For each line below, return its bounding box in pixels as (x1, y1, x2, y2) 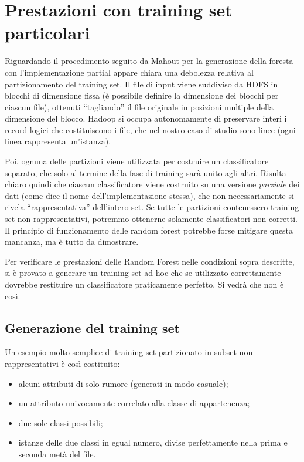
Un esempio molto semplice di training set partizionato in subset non (5, 346, 253, 358)
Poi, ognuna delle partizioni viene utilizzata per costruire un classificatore (5, 155, 269, 167)
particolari (5, 21, 90, 45)
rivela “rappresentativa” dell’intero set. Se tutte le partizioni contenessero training (5, 201, 299, 213)
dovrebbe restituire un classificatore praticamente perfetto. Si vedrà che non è (5, 278, 284, 290)
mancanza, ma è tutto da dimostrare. (5, 235, 139, 248)
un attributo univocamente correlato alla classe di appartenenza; (18, 397, 250, 409)
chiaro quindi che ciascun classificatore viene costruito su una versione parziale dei (5, 178, 300, 190)
